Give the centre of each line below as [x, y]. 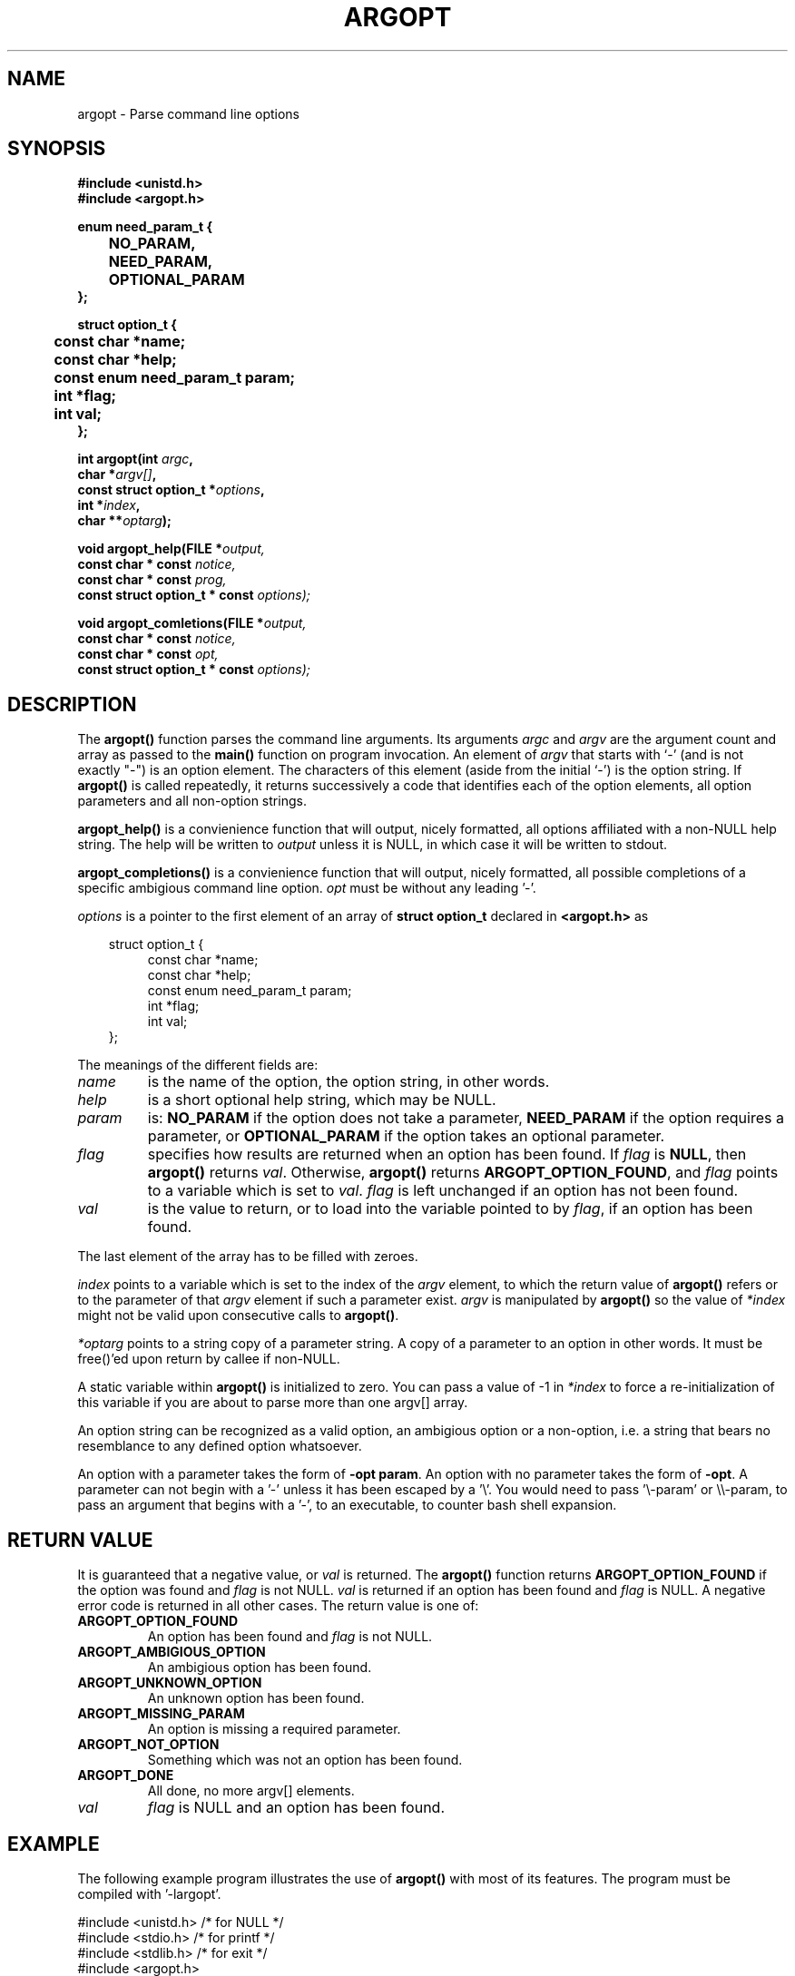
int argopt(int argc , [135, 459]
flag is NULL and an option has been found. [296, 1808]
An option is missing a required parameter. [274, 1729]
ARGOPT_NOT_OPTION [148, 1745]
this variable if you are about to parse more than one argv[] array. [273, 1403]
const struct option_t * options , [171, 490]
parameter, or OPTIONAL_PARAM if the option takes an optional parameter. [406, 1136]
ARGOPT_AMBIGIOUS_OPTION [172, 1652]
